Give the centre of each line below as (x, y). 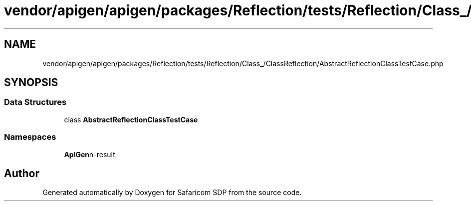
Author (22, 173)
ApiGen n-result (90, 154)
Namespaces (30, 137)
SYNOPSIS (31, 83)
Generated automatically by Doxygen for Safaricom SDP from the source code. (172, 193)
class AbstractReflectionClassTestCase (131, 119)
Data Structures (35, 102)
